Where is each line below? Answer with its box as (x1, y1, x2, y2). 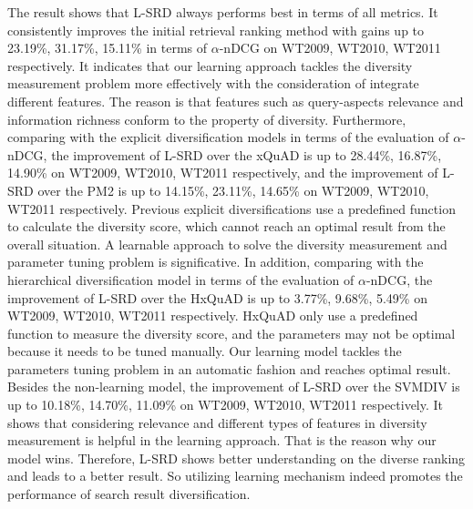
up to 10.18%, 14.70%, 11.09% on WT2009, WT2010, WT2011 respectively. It (7, 395, 444, 414)
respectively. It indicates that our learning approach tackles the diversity (7, 56, 413, 75)
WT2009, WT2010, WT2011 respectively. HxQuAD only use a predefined (7, 306, 418, 325)
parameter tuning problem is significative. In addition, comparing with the (7, 252, 424, 271)
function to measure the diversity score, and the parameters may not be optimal (7, 323, 456, 342)
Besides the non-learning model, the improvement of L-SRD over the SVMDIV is (7, 377, 460, 396)
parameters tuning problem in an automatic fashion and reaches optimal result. (7, 359, 451, 378)
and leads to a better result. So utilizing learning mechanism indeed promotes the (7, 466, 463, 485)
